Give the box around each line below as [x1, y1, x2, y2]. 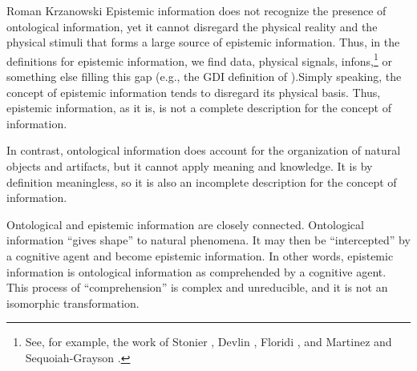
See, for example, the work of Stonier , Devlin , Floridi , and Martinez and [25, 333, 392, 350]
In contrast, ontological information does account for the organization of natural [6, 142, 401, 159]
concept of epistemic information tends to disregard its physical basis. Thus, [6, 83, 381, 100]
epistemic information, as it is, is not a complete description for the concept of [6, 99, 391, 116]
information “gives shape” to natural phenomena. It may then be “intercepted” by [6, 232, 411, 248]
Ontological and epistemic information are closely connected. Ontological [6, 216, 364, 232]
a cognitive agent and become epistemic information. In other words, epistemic [6, 247, 394, 264]
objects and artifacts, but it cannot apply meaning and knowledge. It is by [6, 158, 373, 174]
